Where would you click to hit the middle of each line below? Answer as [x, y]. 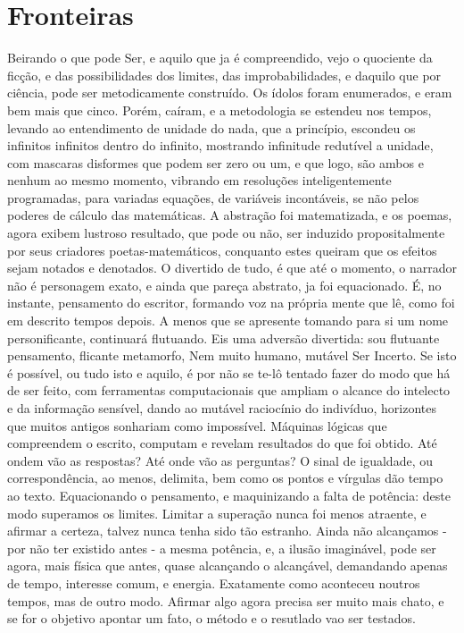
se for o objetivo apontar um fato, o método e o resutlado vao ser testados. [211, 618]
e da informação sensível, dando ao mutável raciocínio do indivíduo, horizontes [222, 408]
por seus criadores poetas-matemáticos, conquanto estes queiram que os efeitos [222, 250]
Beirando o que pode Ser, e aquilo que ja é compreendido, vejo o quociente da [220, 58]
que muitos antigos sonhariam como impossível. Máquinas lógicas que [197, 425]
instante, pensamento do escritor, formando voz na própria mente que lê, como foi [231, 303]
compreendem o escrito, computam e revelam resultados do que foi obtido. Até [222, 443]
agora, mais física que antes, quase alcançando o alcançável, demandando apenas [228, 565]
